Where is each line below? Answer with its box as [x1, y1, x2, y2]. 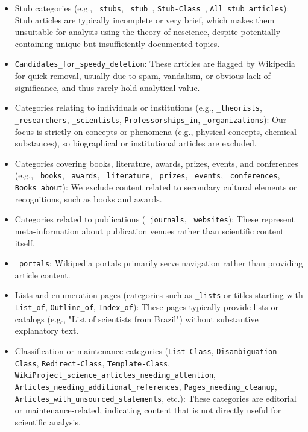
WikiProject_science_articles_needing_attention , [14, 368, 216, 381]
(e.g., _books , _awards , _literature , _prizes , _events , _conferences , [14, 169, 280, 181]
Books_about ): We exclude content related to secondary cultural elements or [14, 181, 297, 193]
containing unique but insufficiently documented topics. [14, 37, 220, 49]
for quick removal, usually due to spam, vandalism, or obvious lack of [14, 69, 271, 82]
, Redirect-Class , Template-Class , [36, 356, 171, 369]
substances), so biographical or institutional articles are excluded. [14, 137, 257, 149]
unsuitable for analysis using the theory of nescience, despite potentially [14, 25, 281, 38]
